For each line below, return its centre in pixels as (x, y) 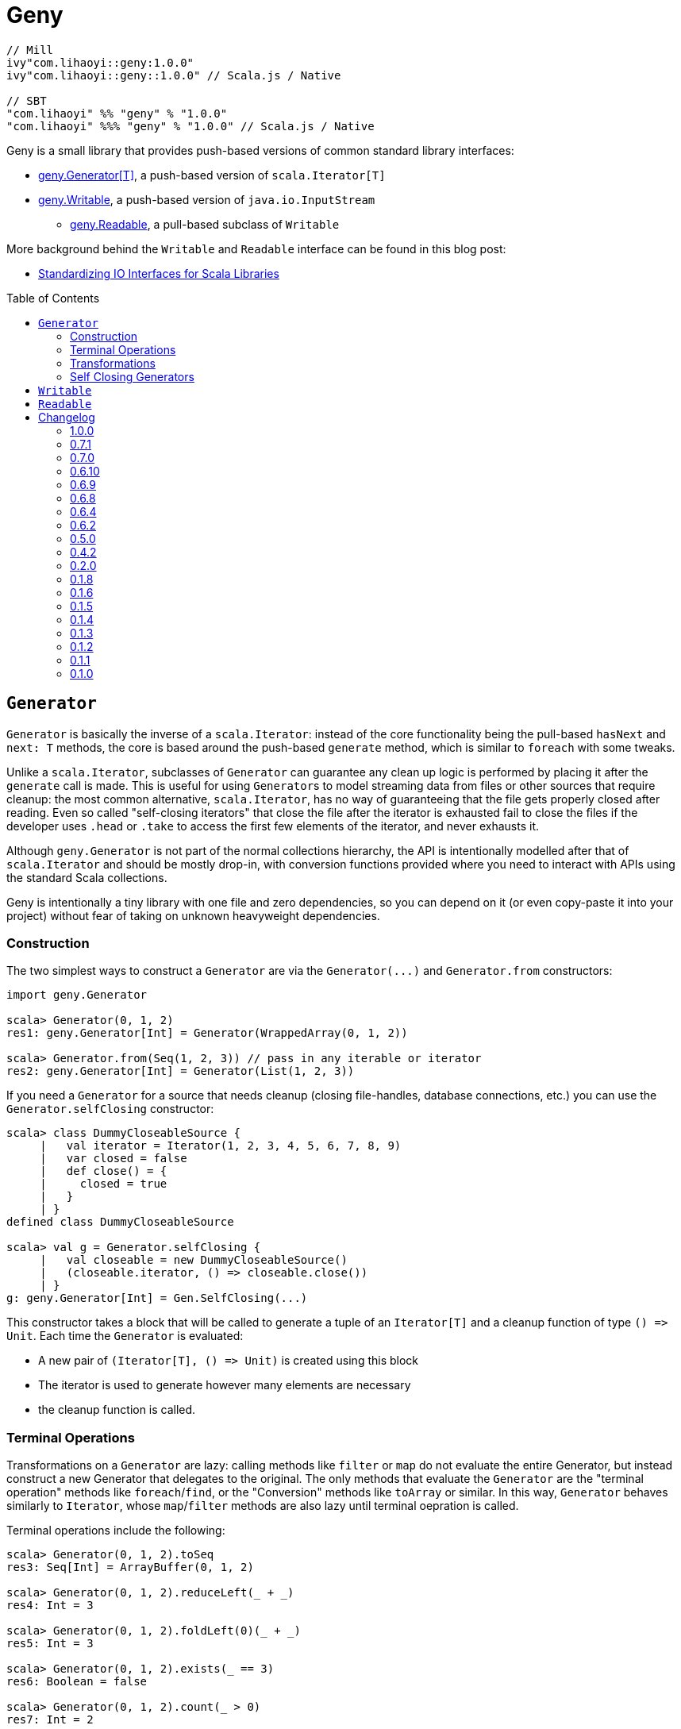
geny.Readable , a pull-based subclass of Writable (205, 224)
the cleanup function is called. (117, 1410)
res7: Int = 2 (50, 1720)
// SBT (27, 100)
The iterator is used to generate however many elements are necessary (225, 1385)
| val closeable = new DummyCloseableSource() (194, 1260)
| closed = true (104, 1184)
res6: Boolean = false (77, 1682)
